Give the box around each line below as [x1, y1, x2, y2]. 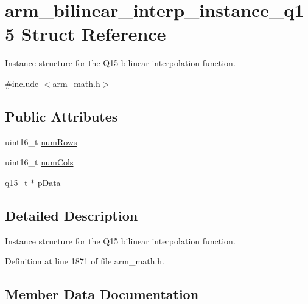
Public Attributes [5, 106, 118, 125]
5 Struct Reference [5, 21, 166, 46]
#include [5, 77, 39, 89]
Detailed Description [5, 206, 138, 224]
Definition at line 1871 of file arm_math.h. [5, 255, 164, 268]
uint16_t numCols [5, 156, 74, 168]
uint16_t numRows [5, 135, 77, 148]
